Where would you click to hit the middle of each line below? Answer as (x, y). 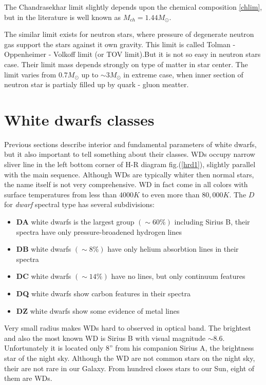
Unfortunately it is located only (54, 348)
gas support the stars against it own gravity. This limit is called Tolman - (120, 44)
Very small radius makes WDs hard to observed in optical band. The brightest (128, 328)
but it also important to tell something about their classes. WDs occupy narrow (130, 154)
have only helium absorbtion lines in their (173, 249)
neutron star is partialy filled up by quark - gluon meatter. (97, 84)
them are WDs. (28, 378)
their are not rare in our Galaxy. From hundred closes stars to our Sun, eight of (129, 368)
